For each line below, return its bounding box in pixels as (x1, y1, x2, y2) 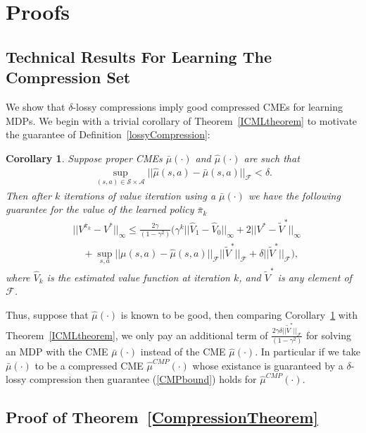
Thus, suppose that (6, 307, 89, 322)
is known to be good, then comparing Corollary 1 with (120, 307, 358, 322)
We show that (6, 99, 65, 114)
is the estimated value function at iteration (46, 269, 230, 284)
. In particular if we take (255, 344, 360, 359)
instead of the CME (140, 344, 226, 359)
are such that (244, 150, 300, 165)
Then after (6, 188, 51, 202)
